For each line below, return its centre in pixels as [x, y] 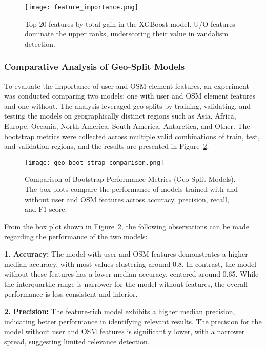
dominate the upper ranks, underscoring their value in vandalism [127, 34]
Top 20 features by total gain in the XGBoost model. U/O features [130, 23]
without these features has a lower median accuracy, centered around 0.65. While [131, 274]
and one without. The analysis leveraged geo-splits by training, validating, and [128, 105]
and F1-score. [46, 209]
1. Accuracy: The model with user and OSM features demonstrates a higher [126, 254]
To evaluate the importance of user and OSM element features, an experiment [127, 85]
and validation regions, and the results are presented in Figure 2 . [107, 146]
